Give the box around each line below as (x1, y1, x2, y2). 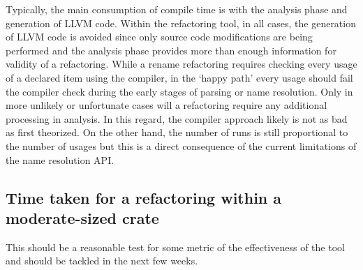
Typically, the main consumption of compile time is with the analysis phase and (6, 2, 348, 16)
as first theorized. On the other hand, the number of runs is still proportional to (6, 125, 348, 140)
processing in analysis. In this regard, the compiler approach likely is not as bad (6, 111, 348, 126)
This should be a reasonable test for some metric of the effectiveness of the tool (6, 239, 345, 254)
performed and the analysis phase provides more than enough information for (6, 43, 336, 57)
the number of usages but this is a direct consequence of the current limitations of (6, 138, 357, 153)
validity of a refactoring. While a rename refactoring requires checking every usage (6, 57, 357, 71)
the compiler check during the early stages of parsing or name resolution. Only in (6, 84, 353, 98)
